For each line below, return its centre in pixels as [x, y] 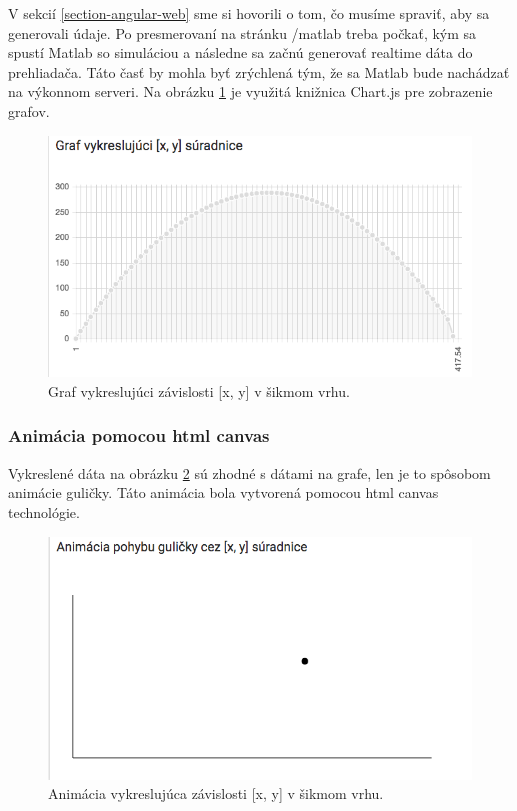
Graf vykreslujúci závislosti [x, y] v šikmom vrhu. [199, 390]
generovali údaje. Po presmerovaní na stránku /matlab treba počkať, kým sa [242, 32]
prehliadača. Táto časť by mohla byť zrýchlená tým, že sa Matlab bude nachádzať [259, 71]
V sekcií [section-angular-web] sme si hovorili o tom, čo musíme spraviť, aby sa [249, 13]
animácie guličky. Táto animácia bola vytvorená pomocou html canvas [223, 492]
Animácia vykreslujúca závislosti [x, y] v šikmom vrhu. [216, 793]
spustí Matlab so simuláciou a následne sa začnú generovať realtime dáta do [240, 52]
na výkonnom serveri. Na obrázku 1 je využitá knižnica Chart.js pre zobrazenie [250, 91]
